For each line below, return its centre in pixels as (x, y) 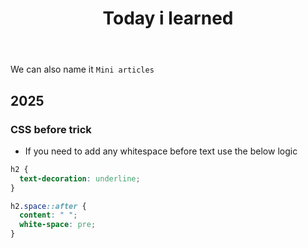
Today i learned (168, 18)
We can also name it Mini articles (82, 69)
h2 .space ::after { (48, 206)
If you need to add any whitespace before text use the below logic (161, 151)
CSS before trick (51, 129)
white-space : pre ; (58, 225)
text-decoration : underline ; (80, 178)
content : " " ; (48, 215)
